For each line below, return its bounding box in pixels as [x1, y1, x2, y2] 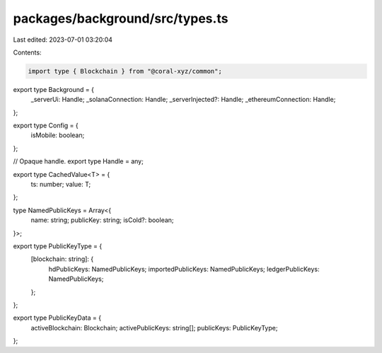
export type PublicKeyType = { [13, 241, 103, 250]
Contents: [13, 48, 42, 57]
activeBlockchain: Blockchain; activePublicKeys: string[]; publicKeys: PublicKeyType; [30, 323, 278, 332]
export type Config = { [13, 121, 79, 130]
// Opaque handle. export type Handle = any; [13, 157, 144, 166]
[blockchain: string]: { [30, 255, 94, 263]
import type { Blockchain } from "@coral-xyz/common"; [28, 67, 222, 75]
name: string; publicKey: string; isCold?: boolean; [30, 216, 174, 224]
